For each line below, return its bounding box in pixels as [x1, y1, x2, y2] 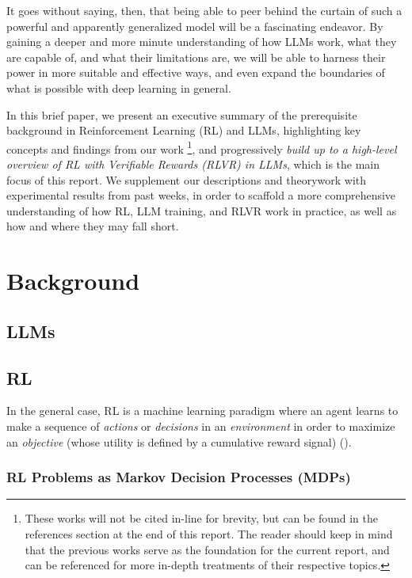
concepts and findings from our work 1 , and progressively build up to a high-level [6, 138, 397, 157]
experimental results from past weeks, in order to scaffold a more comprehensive [6, 187, 396, 203]
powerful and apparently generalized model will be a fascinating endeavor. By [6, 17, 383, 34]
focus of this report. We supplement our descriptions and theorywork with [6, 171, 367, 188]
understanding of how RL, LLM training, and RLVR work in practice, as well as [6, 202, 397, 219]
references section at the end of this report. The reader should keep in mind [25, 525, 393, 542]
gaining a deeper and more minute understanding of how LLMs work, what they [6, 33, 397, 50]
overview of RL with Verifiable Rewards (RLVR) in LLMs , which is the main [6, 156, 380, 172]
